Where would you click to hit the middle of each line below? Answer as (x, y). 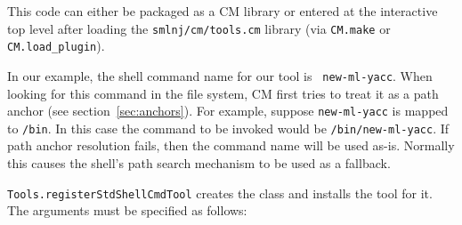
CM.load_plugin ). (56, 46)
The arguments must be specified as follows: (127, 210)
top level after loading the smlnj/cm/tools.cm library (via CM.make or (199, 28)
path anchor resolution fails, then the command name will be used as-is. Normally (231, 145)
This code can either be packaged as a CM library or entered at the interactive (223, 11)
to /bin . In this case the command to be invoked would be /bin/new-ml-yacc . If (228, 128)
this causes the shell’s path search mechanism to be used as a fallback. (199, 163)
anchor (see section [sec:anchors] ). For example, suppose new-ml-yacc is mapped (228, 111)
